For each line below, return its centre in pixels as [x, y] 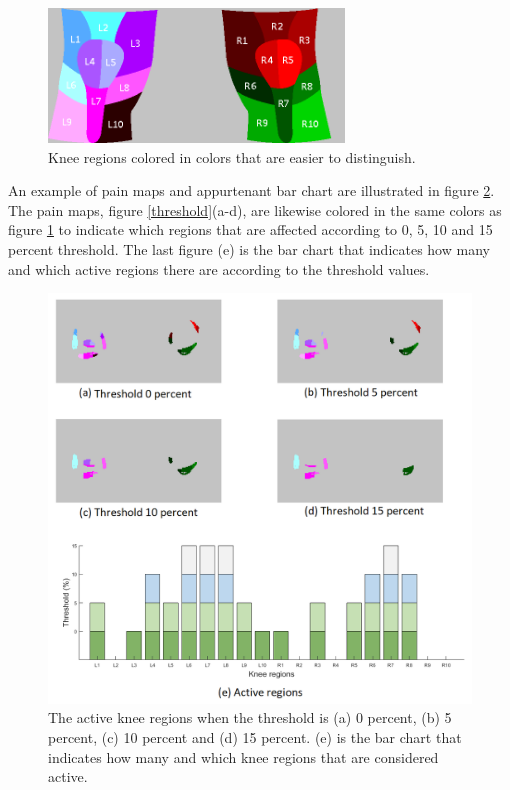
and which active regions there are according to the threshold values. [219, 268]
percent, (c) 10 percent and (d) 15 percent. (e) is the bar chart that [255, 737]
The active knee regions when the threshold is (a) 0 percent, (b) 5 [250, 717]
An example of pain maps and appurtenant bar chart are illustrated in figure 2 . [251, 190]
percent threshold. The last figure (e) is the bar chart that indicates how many [249, 248]
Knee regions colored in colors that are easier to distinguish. [232, 156]
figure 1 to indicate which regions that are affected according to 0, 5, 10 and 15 [250, 229]
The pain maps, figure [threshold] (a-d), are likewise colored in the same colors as [255, 209]
